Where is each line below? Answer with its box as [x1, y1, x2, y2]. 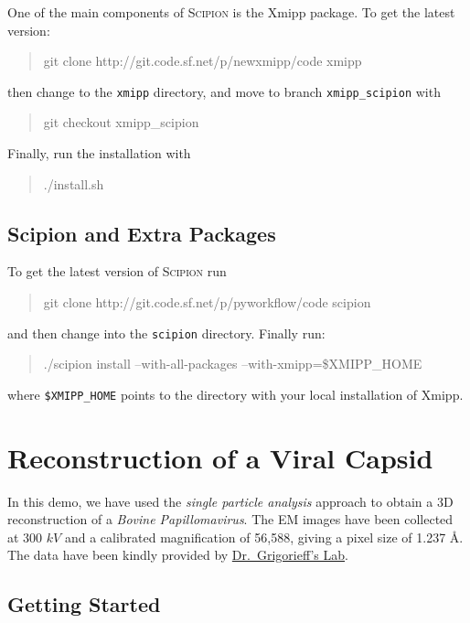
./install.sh [43, 174, 104, 193]
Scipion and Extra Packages [7, 219, 276, 247]
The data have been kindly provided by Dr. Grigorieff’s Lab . [7, 545, 348, 564]
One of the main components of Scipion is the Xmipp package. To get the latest [7, 3, 455, 21]
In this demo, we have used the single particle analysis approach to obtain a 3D [7, 491, 454, 510]
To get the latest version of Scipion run [7, 262, 227, 281]
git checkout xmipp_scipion [43, 113, 199, 132]
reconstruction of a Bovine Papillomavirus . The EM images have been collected [7, 510, 454, 529]
